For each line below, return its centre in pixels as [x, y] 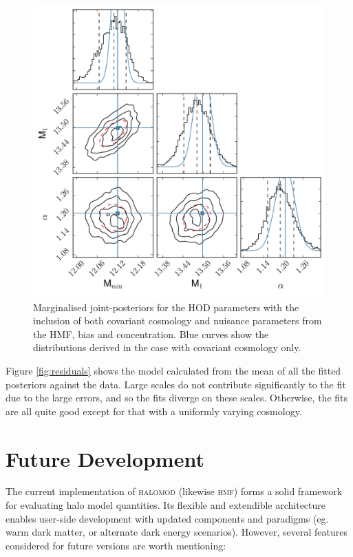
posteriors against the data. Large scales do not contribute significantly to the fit [176, 384]
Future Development [105, 458]
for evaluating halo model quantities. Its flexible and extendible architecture [166, 505]
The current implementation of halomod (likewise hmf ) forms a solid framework [174, 491]
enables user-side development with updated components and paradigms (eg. [167, 518]
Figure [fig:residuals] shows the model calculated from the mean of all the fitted [173, 370]
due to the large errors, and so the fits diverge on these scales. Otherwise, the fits [177, 398]
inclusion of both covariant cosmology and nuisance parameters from [178, 320]
